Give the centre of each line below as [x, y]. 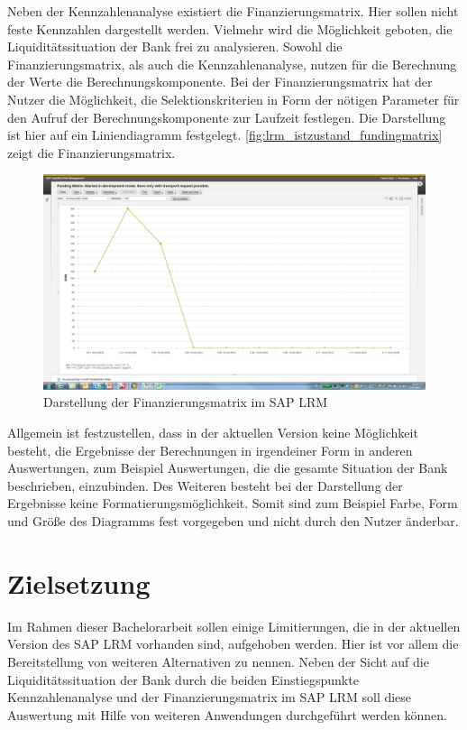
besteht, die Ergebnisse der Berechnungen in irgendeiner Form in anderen [210, 450]
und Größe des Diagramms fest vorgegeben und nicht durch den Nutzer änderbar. [233, 521]
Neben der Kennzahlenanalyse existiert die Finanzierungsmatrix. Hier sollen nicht [233, 11]
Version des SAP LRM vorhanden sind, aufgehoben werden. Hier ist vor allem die [233, 644]
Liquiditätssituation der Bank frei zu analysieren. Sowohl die [175, 46]
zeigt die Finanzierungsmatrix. [92, 152]
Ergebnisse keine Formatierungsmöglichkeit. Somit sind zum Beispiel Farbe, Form [233, 503]
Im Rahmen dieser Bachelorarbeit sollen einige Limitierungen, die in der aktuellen [234, 626]
